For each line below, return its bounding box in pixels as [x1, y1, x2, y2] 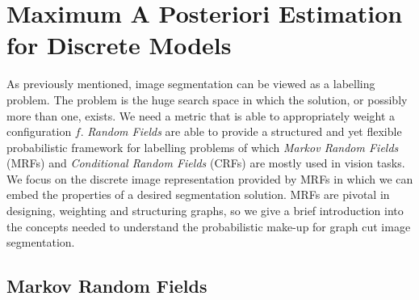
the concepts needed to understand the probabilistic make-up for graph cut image [6, 218, 411, 235]
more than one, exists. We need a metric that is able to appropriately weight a [6, 107, 396, 124]
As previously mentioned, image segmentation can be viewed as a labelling [6, 75, 375, 92]
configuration [6, 123, 72, 140]
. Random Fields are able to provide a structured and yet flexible [80, 123, 402, 140]
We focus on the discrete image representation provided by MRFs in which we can [6, 170, 413, 187]
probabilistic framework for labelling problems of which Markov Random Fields [6, 138, 399, 155]
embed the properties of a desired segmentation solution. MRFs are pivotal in [6, 186, 390, 203]
